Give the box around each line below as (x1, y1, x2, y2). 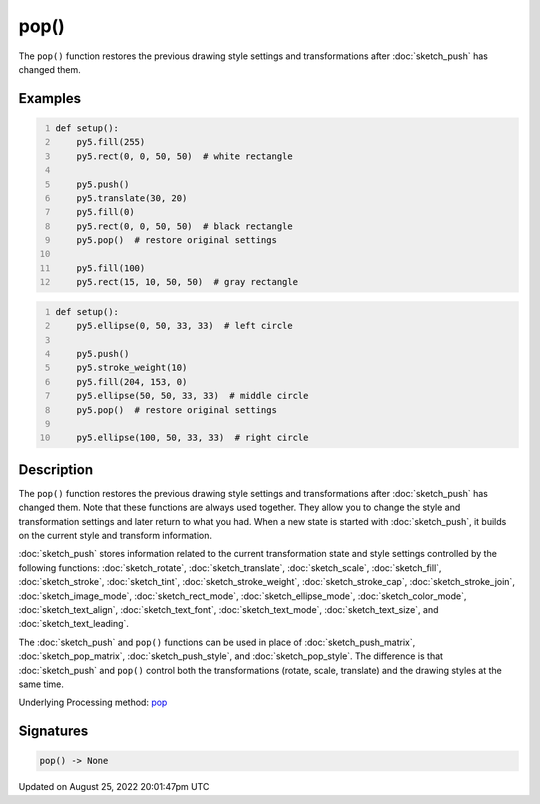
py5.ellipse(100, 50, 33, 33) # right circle (76, 432, 309, 444)
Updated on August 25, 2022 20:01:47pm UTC (18, 781, 210, 793)
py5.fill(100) (76, 262, 146, 274)
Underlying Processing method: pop (18, 696, 168, 709)
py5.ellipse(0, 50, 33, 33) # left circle (76, 320, 294, 332)
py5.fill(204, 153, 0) (76, 376, 188, 387)
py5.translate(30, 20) (76, 192, 188, 204)
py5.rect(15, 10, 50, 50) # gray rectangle (76, 276, 299, 288)
